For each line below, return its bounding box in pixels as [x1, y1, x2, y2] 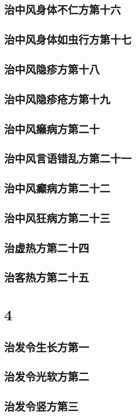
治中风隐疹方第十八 [4, 61, 100, 76]
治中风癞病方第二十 [4, 120, 100, 136]
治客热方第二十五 [4, 269, 89, 285]
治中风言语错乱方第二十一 [4, 150, 131, 166]
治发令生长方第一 [4, 339, 89, 354]
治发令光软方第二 [4, 368, 89, 384]
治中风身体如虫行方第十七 [4, 31, 131, 47]
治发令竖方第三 [4, 398, 78, 414]
